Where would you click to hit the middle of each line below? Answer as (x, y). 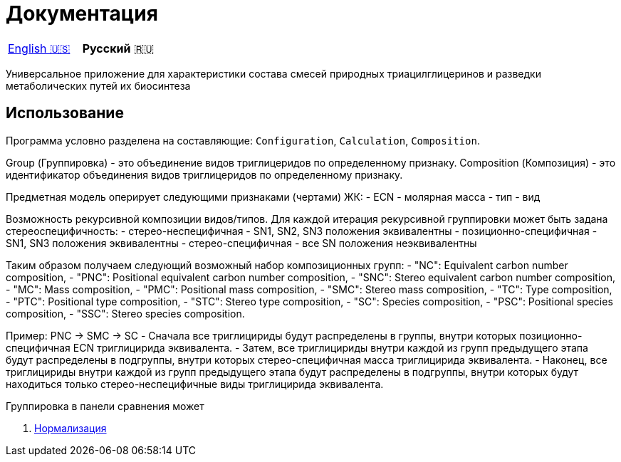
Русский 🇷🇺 (118, 48)
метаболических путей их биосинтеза (98, 85)
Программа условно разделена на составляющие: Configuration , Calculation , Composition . (243, 140)
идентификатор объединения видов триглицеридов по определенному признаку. (204, 174)
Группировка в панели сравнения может (105, 406)
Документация (82, 14)
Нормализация (71, 428)
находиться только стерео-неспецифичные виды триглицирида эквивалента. (195, 384)
